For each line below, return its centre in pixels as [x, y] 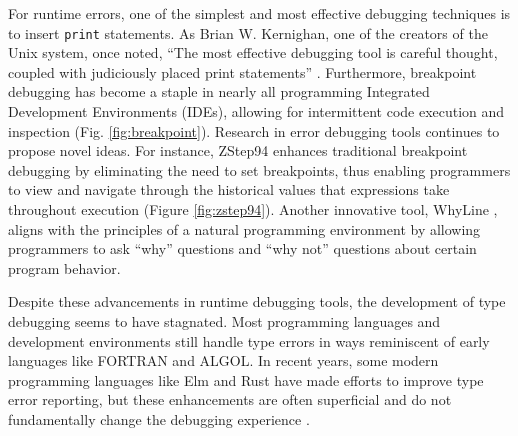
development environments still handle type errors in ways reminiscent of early [249, 340]
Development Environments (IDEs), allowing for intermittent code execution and [256, 111]
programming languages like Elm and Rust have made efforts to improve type [246, 379]
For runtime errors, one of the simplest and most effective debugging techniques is [259, 13]
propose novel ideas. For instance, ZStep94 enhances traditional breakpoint [238, 150]
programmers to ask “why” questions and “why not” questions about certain [242, 248]
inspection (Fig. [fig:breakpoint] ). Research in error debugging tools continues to [254, 130]
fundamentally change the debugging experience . [159, 418]
